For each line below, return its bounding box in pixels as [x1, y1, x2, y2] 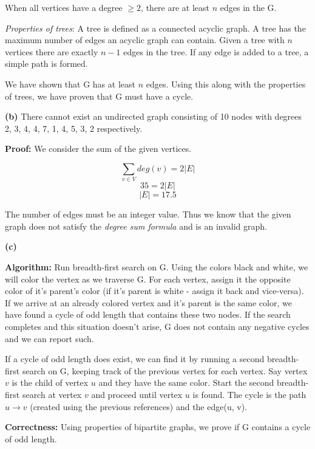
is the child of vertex [12, 376, 89, 389]
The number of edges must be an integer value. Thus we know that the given [5, 208, 291, 221]
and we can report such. [5, 332, 94, 344]
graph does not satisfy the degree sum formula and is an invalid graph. [5, 219, 267, 232]
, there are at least [141, 1, 210, 13]
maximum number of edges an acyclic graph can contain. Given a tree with [5, 33, 285, 46]
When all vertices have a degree [5, 1, 123, 13]
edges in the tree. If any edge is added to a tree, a [123, 45, 309, 58]
